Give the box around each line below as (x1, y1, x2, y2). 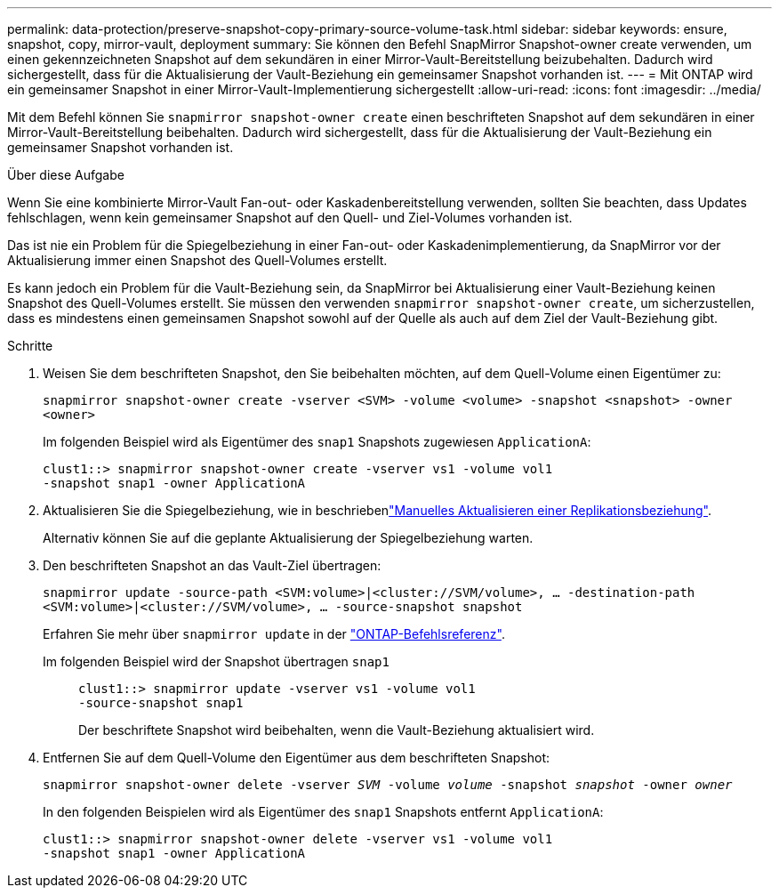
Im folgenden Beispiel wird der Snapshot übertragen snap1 (43, 654, 389, 669)
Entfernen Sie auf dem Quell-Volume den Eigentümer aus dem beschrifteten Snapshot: (43, 750, 550, 765)
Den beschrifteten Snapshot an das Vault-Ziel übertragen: (43, 558, 381, 573)
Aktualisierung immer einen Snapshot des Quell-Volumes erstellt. (7, 253, 388, 268)
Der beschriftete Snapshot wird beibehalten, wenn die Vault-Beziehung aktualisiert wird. (78, 722, 595, 738)
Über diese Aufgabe (7, 167, 124, 182)
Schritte (7, 338, 53, 353)
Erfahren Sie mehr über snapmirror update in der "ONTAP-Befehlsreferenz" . (43, 626, 505, 641)
